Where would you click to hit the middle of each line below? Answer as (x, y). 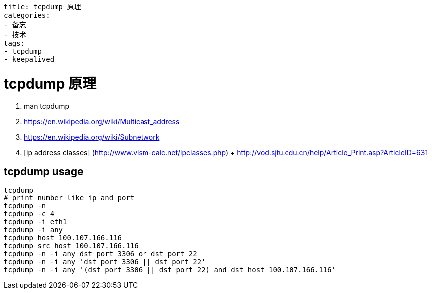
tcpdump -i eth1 (36, 222)
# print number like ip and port (69, 198)
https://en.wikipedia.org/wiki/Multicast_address (102, 121)
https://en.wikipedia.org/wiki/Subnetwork (92, 137)
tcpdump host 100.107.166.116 (63, 238)
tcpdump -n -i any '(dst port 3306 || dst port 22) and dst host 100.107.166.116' (170, 270)
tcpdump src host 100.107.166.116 (71, 246)
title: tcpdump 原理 (43, 7)
